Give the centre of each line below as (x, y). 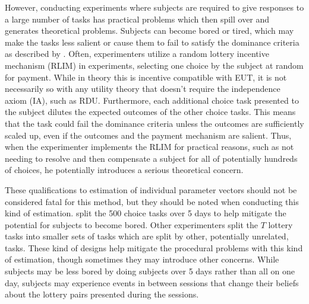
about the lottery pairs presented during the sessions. (102, 294)
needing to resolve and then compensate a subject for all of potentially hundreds (151, 158)
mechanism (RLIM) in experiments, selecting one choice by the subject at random (154, 65)
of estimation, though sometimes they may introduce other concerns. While (142, 259)
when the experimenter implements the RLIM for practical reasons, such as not (149, 147)
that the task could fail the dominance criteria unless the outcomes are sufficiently (154, 123)
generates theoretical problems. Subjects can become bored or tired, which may (149, 31)
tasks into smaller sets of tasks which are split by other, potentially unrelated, (147, 236)
